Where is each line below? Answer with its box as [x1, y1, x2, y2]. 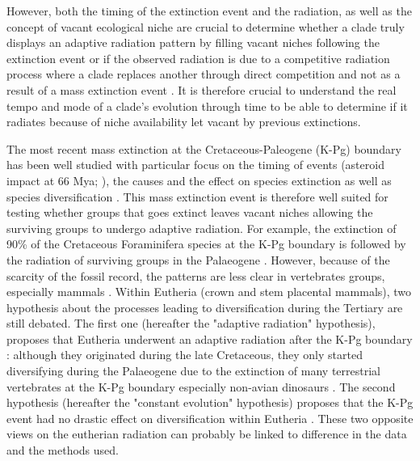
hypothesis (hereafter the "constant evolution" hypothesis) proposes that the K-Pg [6, 394, 414, 411]
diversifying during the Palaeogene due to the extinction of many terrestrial [6, 362, 380, 379]
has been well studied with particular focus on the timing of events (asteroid [6, 156, 384, 173]
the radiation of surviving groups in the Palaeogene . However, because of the [6, 251, 390, 268]
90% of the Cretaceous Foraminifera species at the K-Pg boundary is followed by [6, 235, 406, 252]
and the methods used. [6, 442, 119, 459]
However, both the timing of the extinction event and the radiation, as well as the [6, 2, 412, 19]
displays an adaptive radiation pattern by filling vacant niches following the [6, 34, 380, 51]
